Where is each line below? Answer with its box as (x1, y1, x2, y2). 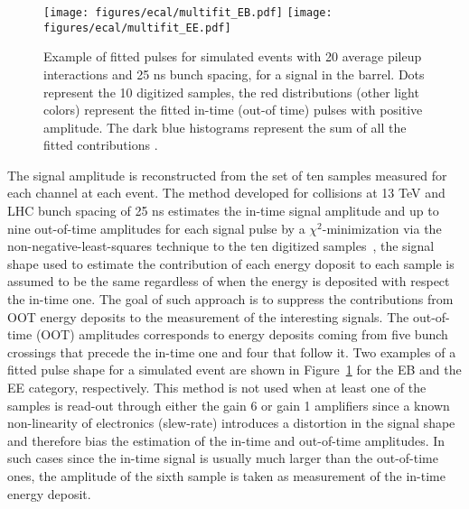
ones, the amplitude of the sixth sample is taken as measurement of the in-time (7, 466, 446, 485)
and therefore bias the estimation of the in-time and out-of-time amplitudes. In (7, 430, 446, 449)
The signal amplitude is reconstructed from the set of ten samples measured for (7, 165, 447, 184)
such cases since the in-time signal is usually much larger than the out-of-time (7, 449, 438, 467)
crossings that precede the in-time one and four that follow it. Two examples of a (7, 342, 456, 361)
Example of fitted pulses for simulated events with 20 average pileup (43, 47, 422, 66)
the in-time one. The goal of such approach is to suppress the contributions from (7, 290, 454, 309)
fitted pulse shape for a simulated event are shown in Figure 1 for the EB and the (7, 360, 462, 379)
